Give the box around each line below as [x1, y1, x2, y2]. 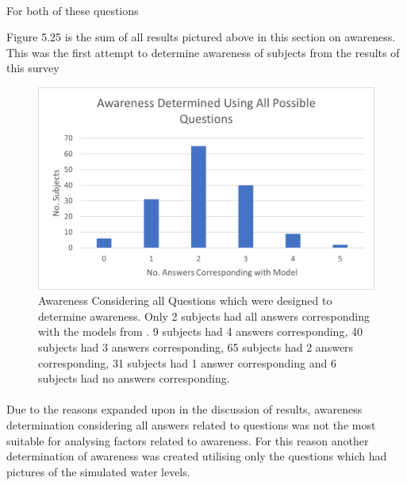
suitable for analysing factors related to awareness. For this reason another [6, 432, 369, 448]
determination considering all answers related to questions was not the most [6, 416, 376, 433]
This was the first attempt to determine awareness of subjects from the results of [6, 44, 400, 60]
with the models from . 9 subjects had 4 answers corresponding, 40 [38, 323, 363, 340]
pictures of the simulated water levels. [6, 463, 190, 479]
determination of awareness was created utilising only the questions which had [6, 448, 387, 464]
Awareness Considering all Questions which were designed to [38, 292, 332, 309]
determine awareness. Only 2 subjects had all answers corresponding [38, 307, 370, 324]
